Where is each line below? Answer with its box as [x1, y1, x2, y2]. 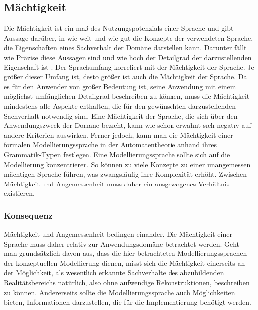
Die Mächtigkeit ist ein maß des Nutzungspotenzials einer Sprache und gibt [4, 23, 234, 33]
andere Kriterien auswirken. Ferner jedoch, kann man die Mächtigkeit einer [4, 129, 233, 140]
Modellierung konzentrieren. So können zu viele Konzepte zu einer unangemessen [4, 159, 251, 169]
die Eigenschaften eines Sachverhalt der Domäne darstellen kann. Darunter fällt [4, 42, 247, 53]
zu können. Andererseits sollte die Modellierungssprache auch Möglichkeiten [4, 287, 235, 297]
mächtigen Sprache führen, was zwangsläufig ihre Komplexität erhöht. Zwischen [4, 169, 247, 179]
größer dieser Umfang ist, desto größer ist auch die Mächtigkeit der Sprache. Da [4, 71, 247, 82]
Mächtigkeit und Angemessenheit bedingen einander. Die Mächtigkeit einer [4, 229, 232, 239]
